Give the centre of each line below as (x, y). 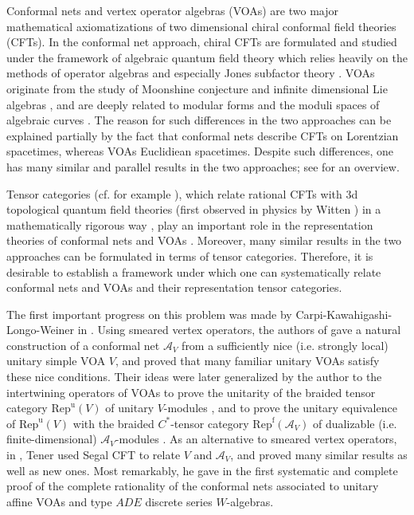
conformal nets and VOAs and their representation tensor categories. (174, 287)
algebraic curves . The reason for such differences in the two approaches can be (199, 120)
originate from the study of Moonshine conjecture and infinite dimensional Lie (197, 88)
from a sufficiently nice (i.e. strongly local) (285, 345)
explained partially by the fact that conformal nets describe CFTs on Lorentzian (203, 135)
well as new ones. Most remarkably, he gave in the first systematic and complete (202, 470)
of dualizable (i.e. (355, 423)
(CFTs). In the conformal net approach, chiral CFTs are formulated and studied (202, 42)
